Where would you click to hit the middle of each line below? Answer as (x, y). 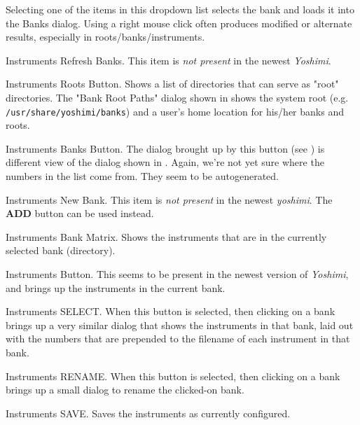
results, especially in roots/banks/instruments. (105, 37)
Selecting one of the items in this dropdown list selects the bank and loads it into (180, 9)
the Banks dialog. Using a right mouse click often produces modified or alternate (179, 23)
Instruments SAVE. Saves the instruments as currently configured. (148, 413)
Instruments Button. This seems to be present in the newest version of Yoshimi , (177, 273)
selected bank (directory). (61, 250)
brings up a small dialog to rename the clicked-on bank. (125, 390)
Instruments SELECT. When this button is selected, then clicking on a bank (171, 311)
